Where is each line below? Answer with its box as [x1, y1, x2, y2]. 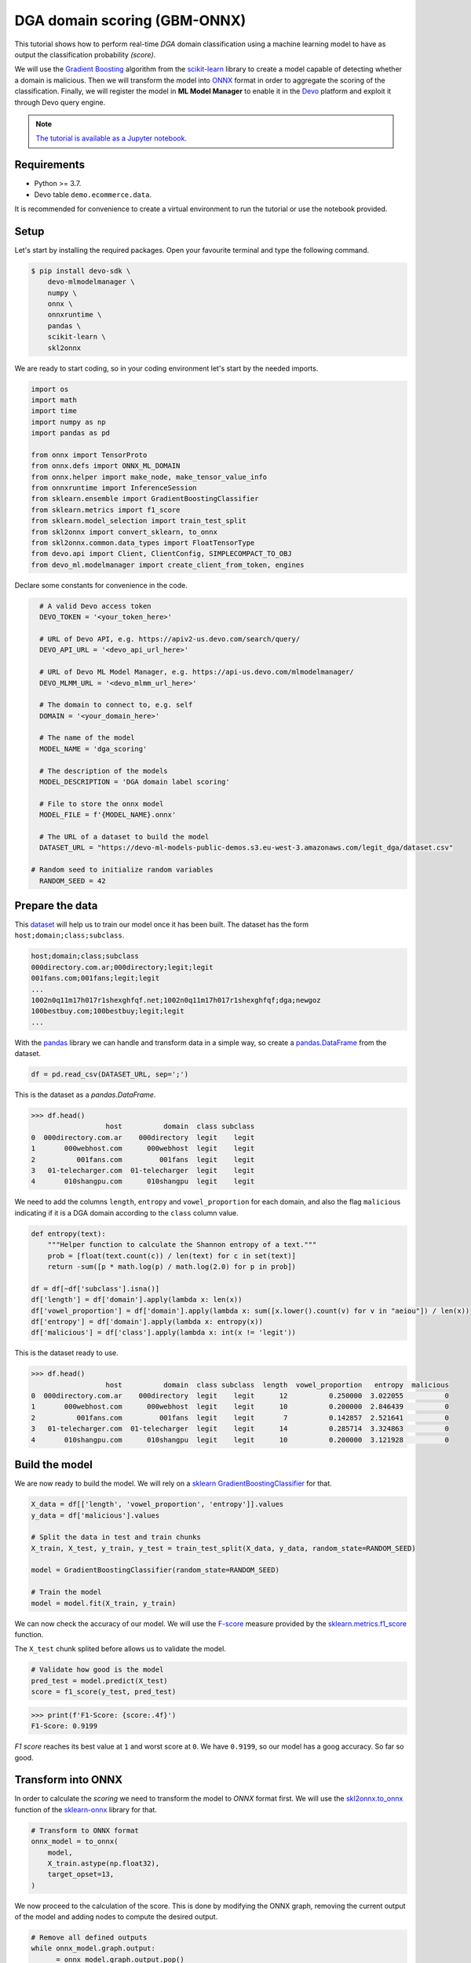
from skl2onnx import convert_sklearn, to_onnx [31, 527, 217, 536]
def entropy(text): [31, 1229, 106, 1238]
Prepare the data [14, 899, 98, 912]
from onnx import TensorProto [31, 450, 148, 459]
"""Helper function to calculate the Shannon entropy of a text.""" [47, 1241, 317, 1249]
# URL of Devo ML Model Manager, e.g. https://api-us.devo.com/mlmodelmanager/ [39, 667, 355, 677]
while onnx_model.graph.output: [31, 1944, 156, 1953]
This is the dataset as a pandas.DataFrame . [14, 1090, 156, 1099]
